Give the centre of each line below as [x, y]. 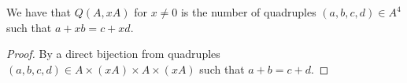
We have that [39, 12]
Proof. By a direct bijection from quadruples [113, 54]
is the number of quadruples [248, 12]
